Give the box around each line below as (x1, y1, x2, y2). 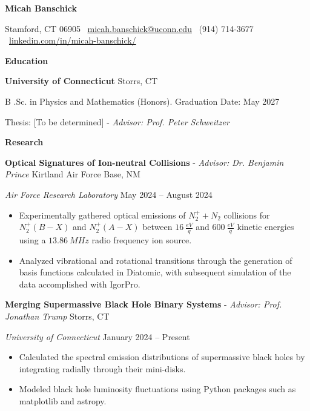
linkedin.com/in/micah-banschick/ (9, 34, 136, 47)
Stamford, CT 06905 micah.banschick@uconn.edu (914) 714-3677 (5, 22, 254, 35)
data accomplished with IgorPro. (19, 277, 140, 290)
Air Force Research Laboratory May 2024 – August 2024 (5, 188, 213, 200)
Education (5, 54, 48, 67)
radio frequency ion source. (91, 233, 192, 246)
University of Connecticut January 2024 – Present (5, 330, 190, 343)
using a (19, 233, 46, 246)
